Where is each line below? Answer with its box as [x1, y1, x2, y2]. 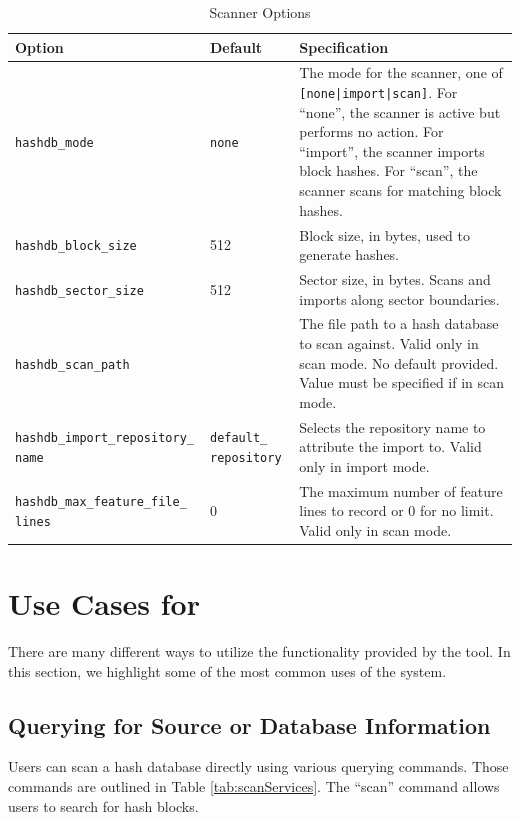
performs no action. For [299, 121, 444, 142]
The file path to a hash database [299, 313, 499, 334]
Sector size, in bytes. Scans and [299, 268, 491, 289]
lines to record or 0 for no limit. [299, 500, 494, 521]
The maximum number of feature [299, 480, 503, 501]
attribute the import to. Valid [299, 436, 482, 457]
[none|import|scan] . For [299, 82, 458, 103]
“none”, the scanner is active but [299, 101, 501, 122]
